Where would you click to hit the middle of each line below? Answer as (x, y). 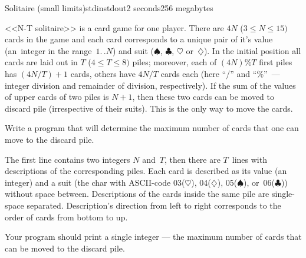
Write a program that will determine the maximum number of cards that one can (152, 128)
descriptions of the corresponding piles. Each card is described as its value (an (146, 171)
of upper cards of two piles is (57, 97)
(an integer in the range (48, 50)
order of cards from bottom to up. (66, 217)
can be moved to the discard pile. (65, 248)
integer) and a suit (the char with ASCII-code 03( (95, 182)
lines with (249, 159)
